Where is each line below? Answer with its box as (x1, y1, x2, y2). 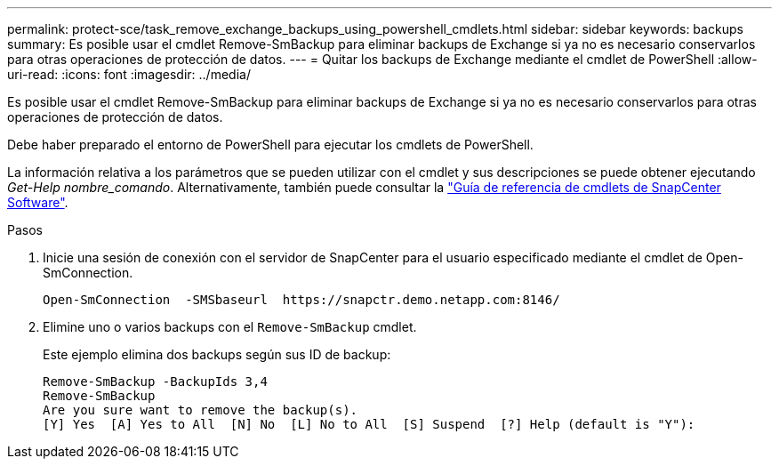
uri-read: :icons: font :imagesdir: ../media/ (7, 67, 251, 82)
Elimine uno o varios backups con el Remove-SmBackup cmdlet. (43, 319, 417, 334)
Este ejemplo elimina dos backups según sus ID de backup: (43, 347, 391, 362)
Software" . (7, 195, 68, 210)
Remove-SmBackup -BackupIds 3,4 (43, 374, 268, 389)
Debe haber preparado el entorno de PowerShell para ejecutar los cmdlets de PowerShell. (7, 137, 534, 152)
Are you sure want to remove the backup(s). (43, 403, 358, 417)
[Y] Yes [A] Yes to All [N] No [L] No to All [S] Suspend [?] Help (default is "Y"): (43, 417, 695, 431)
